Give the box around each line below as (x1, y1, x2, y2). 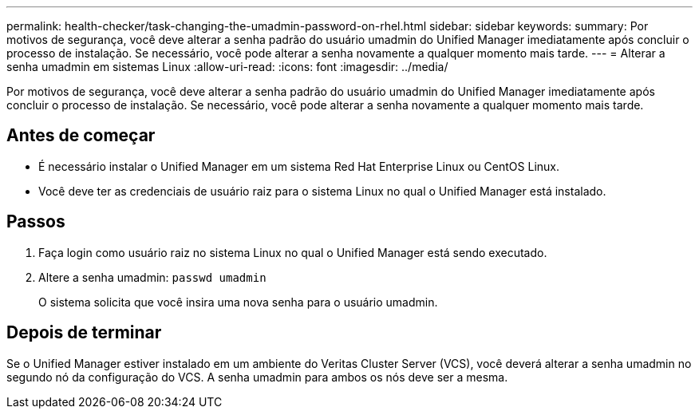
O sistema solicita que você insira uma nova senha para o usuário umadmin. (38, 294, 438, 309)
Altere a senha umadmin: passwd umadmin (38, 270, 267, 284)
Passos (6, 211, 65, 232)
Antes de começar (6, 125, 156, 146)
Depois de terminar (6, 322, 162, 343)
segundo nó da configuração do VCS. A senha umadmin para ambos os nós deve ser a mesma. (6, 370, 508, 384)
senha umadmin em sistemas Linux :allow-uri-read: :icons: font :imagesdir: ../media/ (6, 60, 448, 73)
